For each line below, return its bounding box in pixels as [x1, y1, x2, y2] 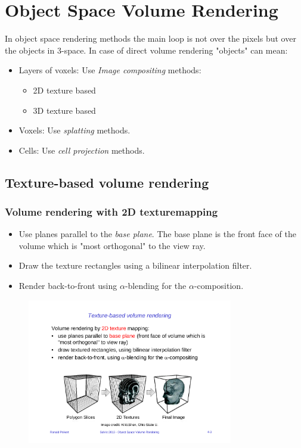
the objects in [5, 43, 55, 56]
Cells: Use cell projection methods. [18, 144, 145, 156]
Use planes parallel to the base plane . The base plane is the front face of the [18, 228, 296, 240]
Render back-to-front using [18, 279, 117, 292]
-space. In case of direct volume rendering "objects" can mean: [61, 43, 288, 56]
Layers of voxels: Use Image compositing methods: [18, 64, 201, 76]
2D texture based [33, 83, 96, 96]
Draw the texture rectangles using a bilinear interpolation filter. [18, 259, 252, 272]
